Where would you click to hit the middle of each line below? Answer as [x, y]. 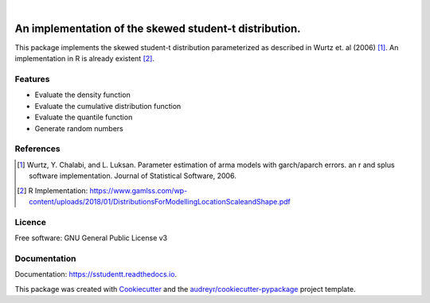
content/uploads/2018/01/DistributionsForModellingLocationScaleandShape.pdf [160, 201]
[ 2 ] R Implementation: [53, 190]
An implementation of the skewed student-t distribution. [158, 28]
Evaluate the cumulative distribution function [108, 106]
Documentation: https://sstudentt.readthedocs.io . [96, 274]
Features [32, 80]
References [37, 149]
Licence [31, 222]
